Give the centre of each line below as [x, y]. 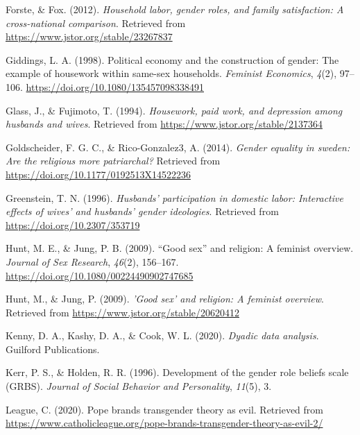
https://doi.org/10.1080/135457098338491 [115, 86]
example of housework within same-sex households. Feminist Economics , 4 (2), [171, 73]
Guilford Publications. [53, 349]
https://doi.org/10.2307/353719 [73, 224]
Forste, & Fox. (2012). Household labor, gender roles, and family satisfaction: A [175, 9]
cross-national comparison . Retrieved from [96, 23]
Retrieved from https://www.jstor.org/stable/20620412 [122, 312]
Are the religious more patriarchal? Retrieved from [113, 161]
